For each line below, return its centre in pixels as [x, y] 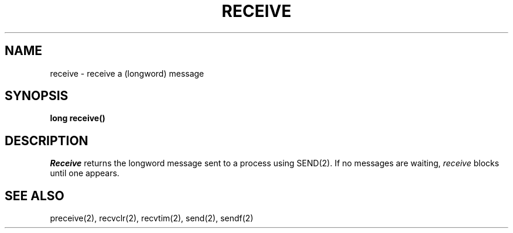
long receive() [78, 118]
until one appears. [85, 173]
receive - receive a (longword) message [127, 73]
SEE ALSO [35, 196]
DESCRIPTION [47, 141]
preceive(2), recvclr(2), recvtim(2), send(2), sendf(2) [152, 218]
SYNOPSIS [37, 96]
